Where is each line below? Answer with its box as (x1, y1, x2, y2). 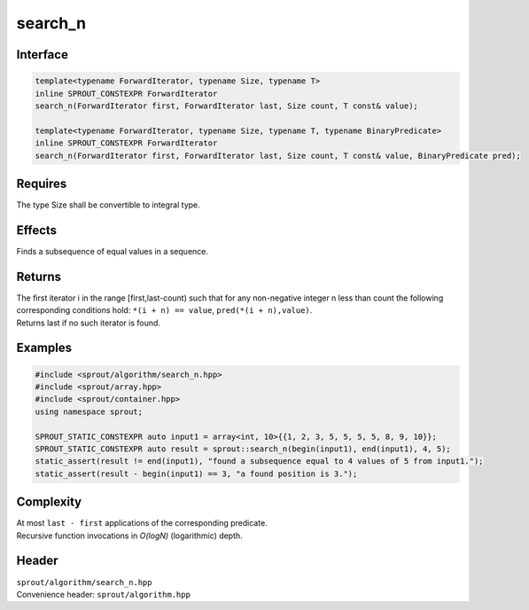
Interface (16, 47, 68, 62)
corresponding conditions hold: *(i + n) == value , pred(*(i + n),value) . (16, 305, 313, 316)
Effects (16, 223, 58, 238)
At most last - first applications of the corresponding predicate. (16, 518, 268, 528)
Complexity (16, 495, 82, 510)
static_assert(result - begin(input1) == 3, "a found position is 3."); (35, 468, 358, 479)
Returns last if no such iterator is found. (16, 317, 161, 328)
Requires (16, 176, 67, 191)
